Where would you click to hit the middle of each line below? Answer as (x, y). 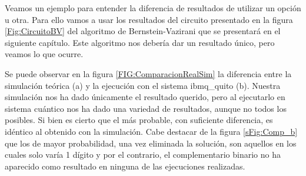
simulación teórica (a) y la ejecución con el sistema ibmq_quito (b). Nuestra (143, 85)
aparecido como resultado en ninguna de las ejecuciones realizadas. (125, 166)
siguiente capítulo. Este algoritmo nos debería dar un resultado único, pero (140, 42)
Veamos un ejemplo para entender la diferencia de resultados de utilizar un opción (153, 8)
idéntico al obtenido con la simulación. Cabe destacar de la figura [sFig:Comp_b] (151, 131)
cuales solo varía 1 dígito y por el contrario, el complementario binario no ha (143, 155)
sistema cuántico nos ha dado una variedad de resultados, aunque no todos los (146, 108)
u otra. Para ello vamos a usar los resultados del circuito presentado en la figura (149, 19)
